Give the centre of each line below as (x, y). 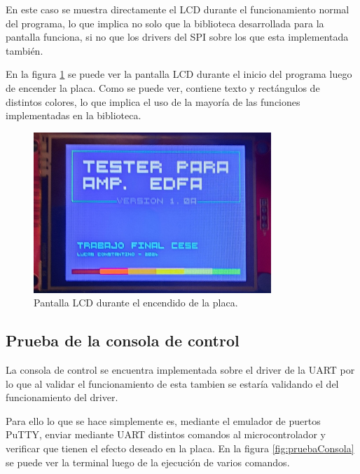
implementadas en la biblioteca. (74, 115)
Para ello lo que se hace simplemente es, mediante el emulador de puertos (163, 420)
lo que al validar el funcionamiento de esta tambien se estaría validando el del (172, 383)
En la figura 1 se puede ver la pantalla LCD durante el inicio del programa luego (179, 74)
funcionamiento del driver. (62, 397)
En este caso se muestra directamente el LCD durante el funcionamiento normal (178, 9)
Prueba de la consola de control (123, 340)
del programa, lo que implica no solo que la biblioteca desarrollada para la (165, 23)
